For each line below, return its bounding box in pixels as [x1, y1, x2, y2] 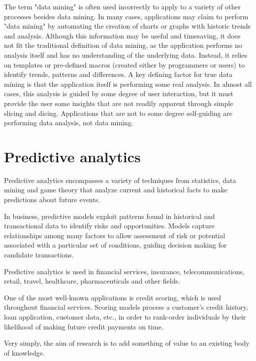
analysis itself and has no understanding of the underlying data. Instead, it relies [4, 49, 248, 60]
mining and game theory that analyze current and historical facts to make [4, 184, 227, 195]
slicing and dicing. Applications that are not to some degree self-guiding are [4, 108, 232, 118]
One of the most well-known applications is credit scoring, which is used [4, 292, 222, 302]
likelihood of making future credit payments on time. [4, 321, 163, 331]
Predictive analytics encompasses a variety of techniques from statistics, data [4, 175, 236, 185]
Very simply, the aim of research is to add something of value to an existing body [4, 338, 250, 348]
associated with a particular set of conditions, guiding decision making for [4, 240, 227, 250]
